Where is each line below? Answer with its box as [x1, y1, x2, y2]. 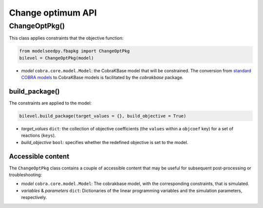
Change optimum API [9, 7, 97, 18]
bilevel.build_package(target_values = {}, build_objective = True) [19, 113, 187, 119]
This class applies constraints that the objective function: [9, 35, 124, 41]
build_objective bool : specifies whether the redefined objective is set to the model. [21, 139, 188, 145]
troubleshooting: [9, 172, 42, 178]
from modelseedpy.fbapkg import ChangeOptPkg [19, 48, 130, 54]
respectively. [21, 194, 47, 200]
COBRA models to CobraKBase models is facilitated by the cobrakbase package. [21, 75, 184, 81]
